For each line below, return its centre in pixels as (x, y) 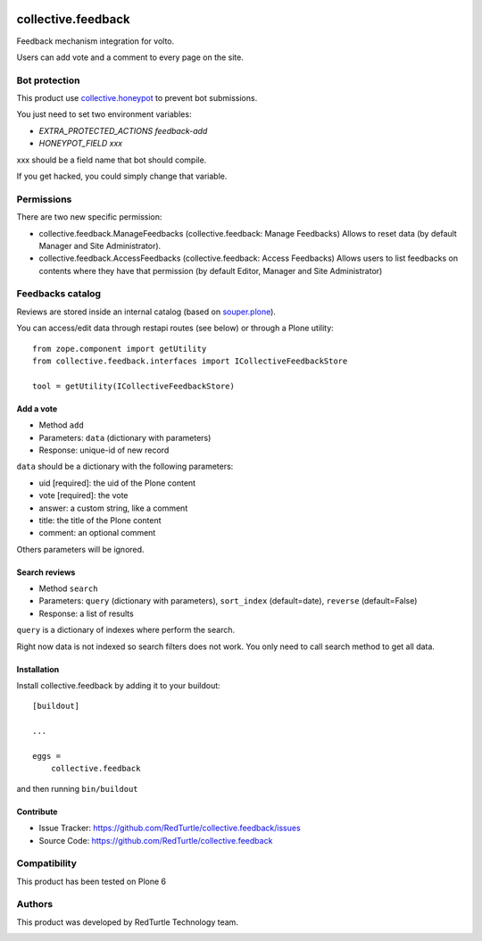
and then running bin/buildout (77, 788)
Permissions (44, 199)
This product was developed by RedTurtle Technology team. (127, 922)
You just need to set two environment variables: (104, 114)
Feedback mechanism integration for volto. (96, 41)
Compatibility (47, 863)
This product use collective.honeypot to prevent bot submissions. (137, 98)
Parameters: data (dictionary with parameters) (125, 437)
